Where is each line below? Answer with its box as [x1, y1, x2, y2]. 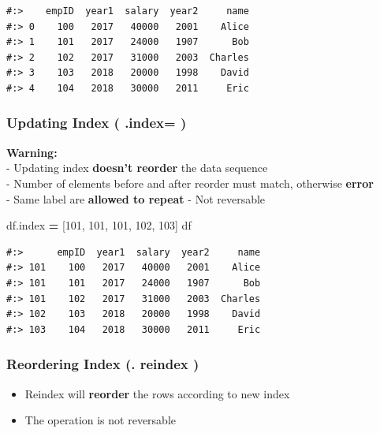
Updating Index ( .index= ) [6, 113, 187, 133]
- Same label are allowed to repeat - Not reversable [6, 190, 266, 207]
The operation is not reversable [24, 412, 177, 428]
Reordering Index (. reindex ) [6, 354, 199, 374]
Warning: [6, 144, 58, 160]
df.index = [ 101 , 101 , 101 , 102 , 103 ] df [6, 217, 192, 233]
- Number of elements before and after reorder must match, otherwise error [6, 174, 374, 191]
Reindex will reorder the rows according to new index [24, 385, 290, 401]
